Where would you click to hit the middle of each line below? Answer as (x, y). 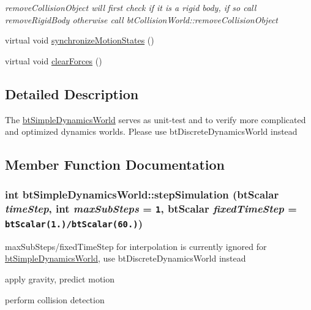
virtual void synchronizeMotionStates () (80, 40)
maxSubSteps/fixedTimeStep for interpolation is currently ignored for (136, 246)
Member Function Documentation (115, 164)
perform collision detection (55, 299)
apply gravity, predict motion (60, 278)
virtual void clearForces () (54, 60)
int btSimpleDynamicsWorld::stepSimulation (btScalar (142, 195)
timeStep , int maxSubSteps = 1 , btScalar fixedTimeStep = (151, 209)
